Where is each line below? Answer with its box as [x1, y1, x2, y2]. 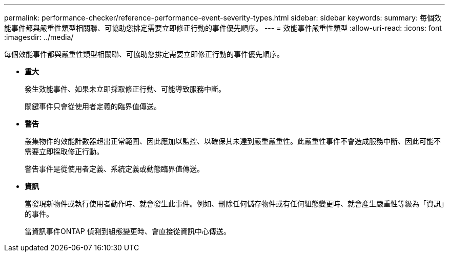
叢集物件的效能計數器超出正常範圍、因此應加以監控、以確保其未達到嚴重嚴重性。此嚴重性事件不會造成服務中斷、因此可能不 [25, 137, 441, 145]
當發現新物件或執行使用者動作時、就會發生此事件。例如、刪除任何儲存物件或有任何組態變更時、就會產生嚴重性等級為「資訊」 [25, 199, 444, 208]
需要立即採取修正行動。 [25, 147, 104, 156]
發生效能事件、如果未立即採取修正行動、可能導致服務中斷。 [25, 84, 226, 93]
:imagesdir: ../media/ [4, 33, 74, 41]
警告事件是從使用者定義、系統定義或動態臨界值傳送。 [25, 164, 204, 173]
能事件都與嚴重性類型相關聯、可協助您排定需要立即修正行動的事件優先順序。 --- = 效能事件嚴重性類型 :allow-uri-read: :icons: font [4, 24, 442, 32]
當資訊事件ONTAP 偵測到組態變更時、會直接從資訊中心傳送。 [25, 227, 231, 236]
